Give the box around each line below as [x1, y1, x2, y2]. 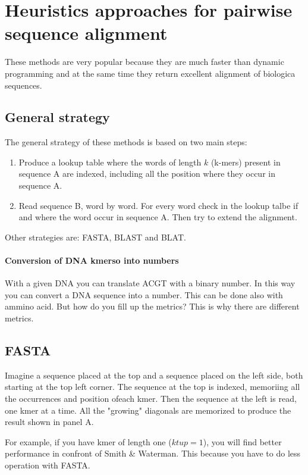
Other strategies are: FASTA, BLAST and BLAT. [5, 230, 186, 243]
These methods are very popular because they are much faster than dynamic [5, 55, 284, 68]
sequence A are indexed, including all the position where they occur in [18, 167, 275, 180]
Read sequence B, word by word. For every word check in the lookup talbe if [18, 199, 298, 211]
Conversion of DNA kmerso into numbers [5, 254, 179, 267]
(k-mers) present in [210, 155, 281, 168]
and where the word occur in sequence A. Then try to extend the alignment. [18, 211, 297, 223]
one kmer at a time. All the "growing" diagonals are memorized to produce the [5, 404, 291, 416]
